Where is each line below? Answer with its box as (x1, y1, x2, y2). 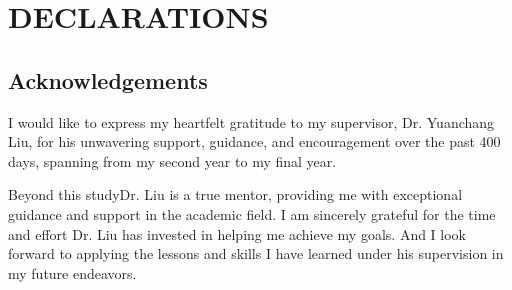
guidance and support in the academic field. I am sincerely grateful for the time (8, 203, 496, 224)
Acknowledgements (8, 64, 208, 95)
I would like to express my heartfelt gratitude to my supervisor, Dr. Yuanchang (8, 111, 495, 132)
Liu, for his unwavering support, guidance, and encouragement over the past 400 (8, 131, 501, 152)
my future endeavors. (8, 262, 137, 283)
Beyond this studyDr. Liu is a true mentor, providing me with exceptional (8, 184, 463, 205)
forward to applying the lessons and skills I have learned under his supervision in (8, 243, 504, 264)
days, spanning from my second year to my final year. (8, 150, 337, 171)
